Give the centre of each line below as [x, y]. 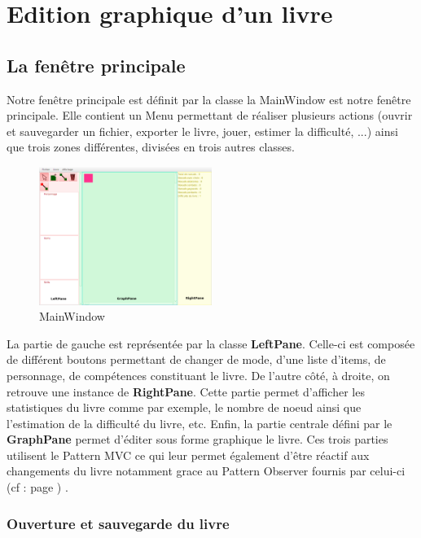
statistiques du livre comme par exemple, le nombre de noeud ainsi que [184, 407]
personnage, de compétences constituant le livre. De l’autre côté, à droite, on [198, 375]
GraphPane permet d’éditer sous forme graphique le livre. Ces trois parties [197, 439]
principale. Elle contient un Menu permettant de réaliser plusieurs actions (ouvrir [210, 115]
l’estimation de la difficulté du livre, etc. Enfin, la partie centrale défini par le [200, 423]
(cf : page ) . [37, 487]
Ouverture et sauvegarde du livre [118, 523]
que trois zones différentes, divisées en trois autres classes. [151, 147]
